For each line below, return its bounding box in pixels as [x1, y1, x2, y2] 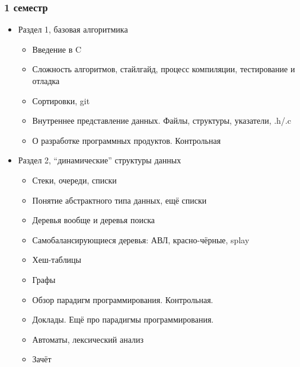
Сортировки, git [32, 94, 90, 107]
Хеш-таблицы [32, 253, 82, 266]
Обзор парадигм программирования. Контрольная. [32, 293, 213, 305]
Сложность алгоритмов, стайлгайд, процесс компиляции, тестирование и [32, 63, 295, 75]
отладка [32, 75, 60, 86]
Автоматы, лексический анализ [32, 333, 144, 345]
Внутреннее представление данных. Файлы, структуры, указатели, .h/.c [32, 114, 292, 127]
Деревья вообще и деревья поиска [32, 214, 155, 226]
